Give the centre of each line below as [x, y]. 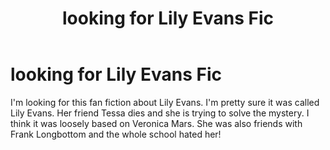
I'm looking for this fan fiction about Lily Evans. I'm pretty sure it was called [165, 102]
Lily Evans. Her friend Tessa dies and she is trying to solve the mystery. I [160, 113]
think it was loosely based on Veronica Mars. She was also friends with [156, 123]
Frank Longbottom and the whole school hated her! [116, 134]
